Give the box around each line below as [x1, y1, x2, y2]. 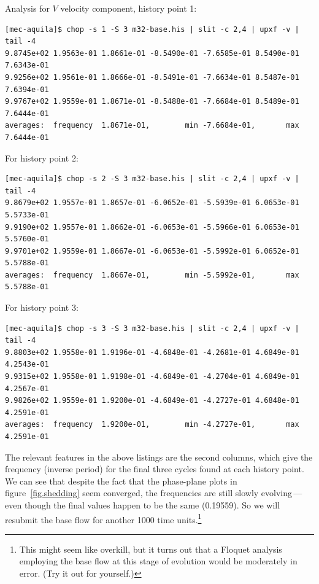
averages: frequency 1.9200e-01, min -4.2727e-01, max [5, 420, 299, 429]
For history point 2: [5, 151, 79, 164]
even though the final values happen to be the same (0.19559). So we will [5, 498, 280, 511]
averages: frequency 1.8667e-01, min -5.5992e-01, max [5, 270, 299, 279]
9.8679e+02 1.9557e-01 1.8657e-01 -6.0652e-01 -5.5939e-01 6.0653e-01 [5, 198, 299, 208]
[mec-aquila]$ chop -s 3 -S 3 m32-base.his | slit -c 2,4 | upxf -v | [5, 324, 299, 333]
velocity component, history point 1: [60, 2, 197, 14]
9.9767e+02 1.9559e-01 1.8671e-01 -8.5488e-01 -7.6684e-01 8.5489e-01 [5, 97, 299, 106]
